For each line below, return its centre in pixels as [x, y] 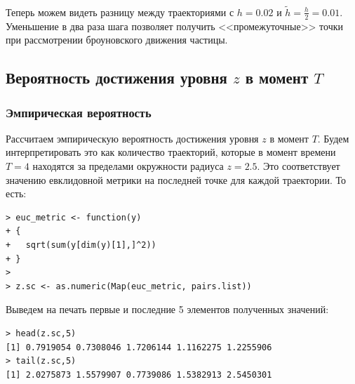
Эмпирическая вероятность [79, 112]
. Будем [333, 138]
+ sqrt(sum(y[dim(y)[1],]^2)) [81, 245]
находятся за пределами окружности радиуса [128, 166]
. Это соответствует [299, 166]
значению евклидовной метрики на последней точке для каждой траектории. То [176, 179]
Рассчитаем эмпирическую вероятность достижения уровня [132, 138]
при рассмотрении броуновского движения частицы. [117, 40]
